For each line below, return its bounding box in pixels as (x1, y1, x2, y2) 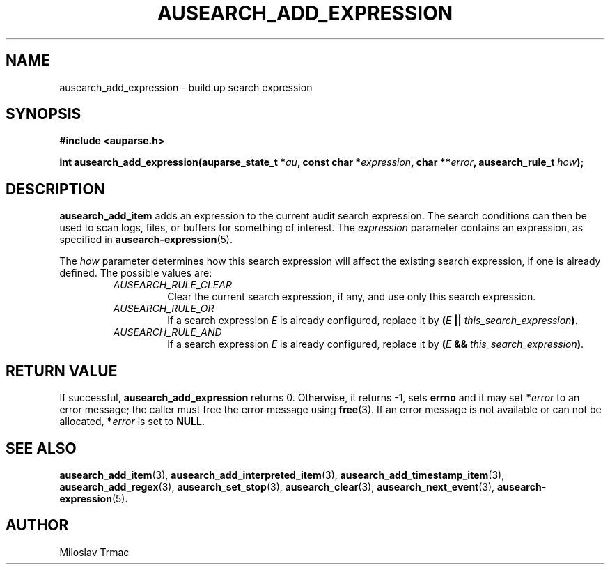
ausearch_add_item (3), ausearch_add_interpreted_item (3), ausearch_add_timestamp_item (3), (59, 468, 505, 481)
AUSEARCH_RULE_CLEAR (113, 279, 232, 291)
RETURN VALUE (6, 362, 118, 380)
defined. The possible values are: (59, 267, 212, 279)
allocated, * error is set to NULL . (59, 415, 205, 428)
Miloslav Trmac (59, 546, 130, 558)
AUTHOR (6, 516, 69, 534)
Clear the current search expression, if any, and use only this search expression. (167, 291, 536, 303)
